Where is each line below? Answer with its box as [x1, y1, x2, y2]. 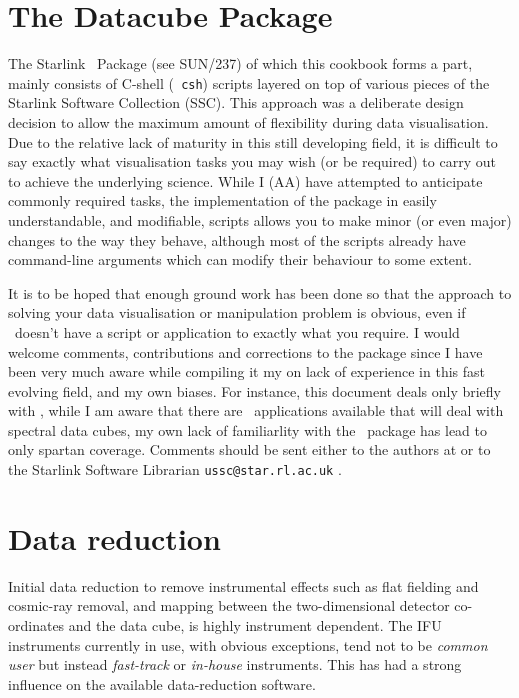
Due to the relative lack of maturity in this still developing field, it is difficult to [8, 131, 498, 152]
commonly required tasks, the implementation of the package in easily [8, 190, 437, 211]
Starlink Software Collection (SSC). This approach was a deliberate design [8, 92, 464, 113]
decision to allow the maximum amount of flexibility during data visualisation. [8, 111, 489, 132]
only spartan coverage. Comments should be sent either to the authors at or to [8, 439, 491, 460]
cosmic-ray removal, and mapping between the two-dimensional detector [8, 595, 450, 616]
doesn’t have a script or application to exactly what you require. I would [14, 321, 460, 342]
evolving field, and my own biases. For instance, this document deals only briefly [8, 380, 502, 401]
